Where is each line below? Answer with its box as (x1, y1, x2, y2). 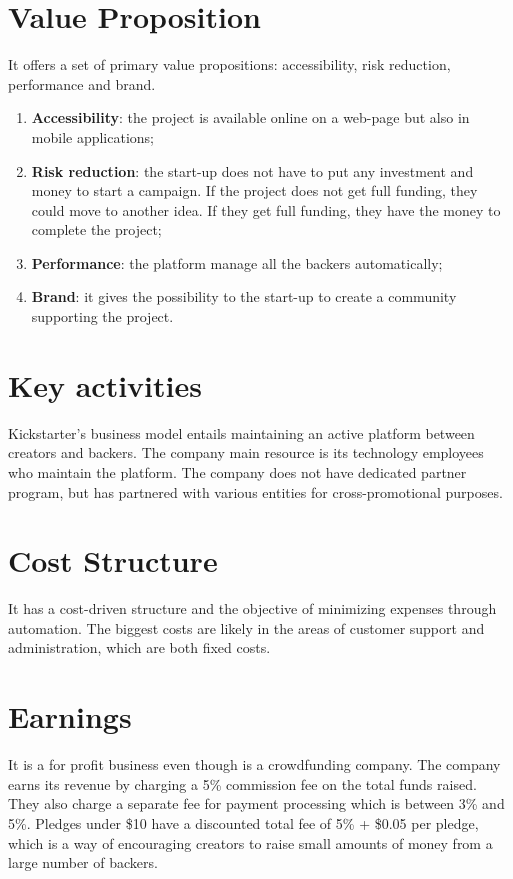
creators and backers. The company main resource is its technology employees (8, 442, 484, 463)
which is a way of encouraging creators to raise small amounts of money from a (8, 832, 493, 853)
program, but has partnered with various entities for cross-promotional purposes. (8, 481, 503, 502)
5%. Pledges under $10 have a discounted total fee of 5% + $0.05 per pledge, (8, 812, 479, 833)
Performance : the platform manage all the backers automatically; (31, 252, 443, 273)
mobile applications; (31, 126, 155, 147)
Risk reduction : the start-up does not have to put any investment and (31, 160, 474, 181)
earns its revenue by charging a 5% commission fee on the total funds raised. (8, 773, 477, 794)
